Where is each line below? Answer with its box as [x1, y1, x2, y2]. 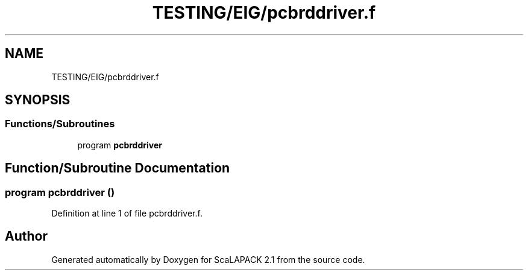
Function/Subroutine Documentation [5, 160, 230, 176]
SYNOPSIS [5, 92, 71, 108]
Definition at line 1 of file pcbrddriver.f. [51, 208, 203, 219]
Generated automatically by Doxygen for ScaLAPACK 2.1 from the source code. [51, 254, 365, 265]
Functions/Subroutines [5, 118, 115, 130]
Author [5, 229, 48, 244]
